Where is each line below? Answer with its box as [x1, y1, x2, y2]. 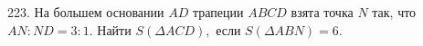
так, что [372, 3, 417, 21]
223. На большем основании [7, 3, 164, 21]
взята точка [291, 3, 354, 21]
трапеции [192, 3, 244, 21]
